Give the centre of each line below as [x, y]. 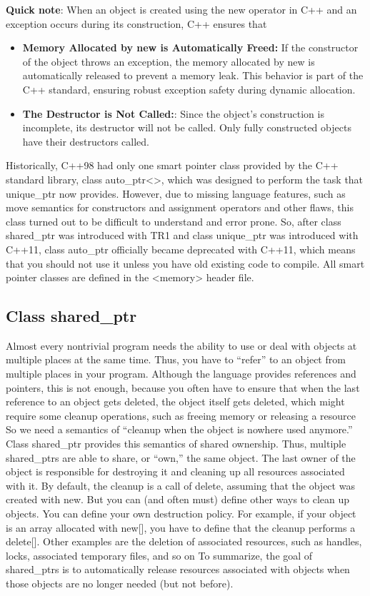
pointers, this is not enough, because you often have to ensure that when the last [183, 387]
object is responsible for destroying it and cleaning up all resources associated [175, 471]
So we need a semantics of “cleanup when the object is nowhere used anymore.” [179, 429]
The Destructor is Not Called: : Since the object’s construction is [173, 113]
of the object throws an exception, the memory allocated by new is [169, 61]
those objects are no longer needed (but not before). [120, 583]
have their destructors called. [86, 141]
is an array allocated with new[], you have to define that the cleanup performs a [181, 527]
